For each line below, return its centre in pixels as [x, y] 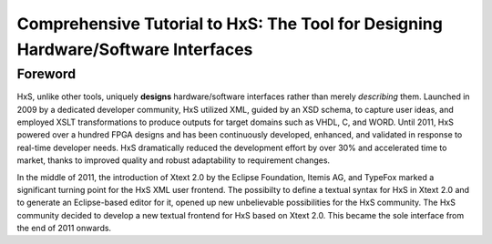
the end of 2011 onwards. [64, 229]
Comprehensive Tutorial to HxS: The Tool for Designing [230, 24]
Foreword [46, 74]
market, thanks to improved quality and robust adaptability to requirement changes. [174, 160]
